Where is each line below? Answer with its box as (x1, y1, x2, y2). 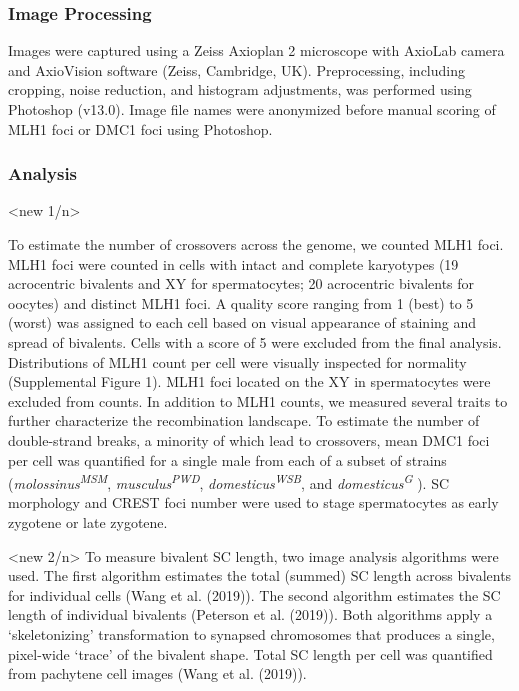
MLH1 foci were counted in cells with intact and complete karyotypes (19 (8, 253, 459, 274)
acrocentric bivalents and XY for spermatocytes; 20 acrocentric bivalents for (8, 273, 475, 294)
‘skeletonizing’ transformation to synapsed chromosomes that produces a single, (8, 623, 495, 644)
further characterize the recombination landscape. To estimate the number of (8, 410, 480, 431)
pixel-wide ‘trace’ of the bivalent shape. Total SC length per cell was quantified (8, 643, 493, 664)
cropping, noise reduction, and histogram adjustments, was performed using (8, 79, 472, 100)
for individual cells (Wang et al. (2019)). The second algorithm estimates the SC (8, 584, 501, 605)
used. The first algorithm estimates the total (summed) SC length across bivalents (8, 565, 512, 586)
